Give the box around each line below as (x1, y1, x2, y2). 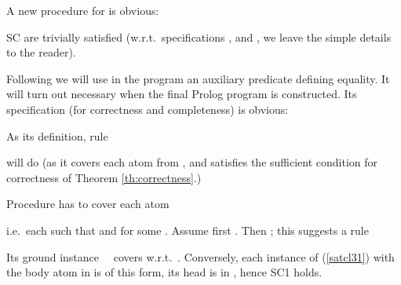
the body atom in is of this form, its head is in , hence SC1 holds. (6, 264, 323, 280)
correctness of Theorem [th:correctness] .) (6, 169, 202, 185)
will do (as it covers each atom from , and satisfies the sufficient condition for (6, 154, 378, 170)
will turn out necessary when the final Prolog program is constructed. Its (6, 86, 357, 102)
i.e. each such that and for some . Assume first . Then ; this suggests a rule (6, 221, 369, 238)
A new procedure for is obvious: (6, 2, 159, 18)
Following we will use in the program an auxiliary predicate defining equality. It (6, 70, 390, 86)
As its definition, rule (6, 127, 108, 144)
